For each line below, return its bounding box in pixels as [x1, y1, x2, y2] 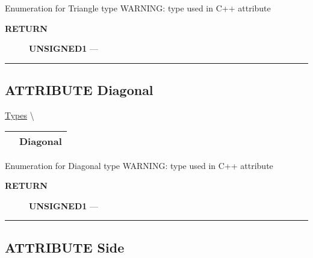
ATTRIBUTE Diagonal [5, 81, 153, 99]
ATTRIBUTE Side [5, 238, 125, 256]
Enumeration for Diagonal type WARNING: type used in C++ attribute [5, 159, 273, 171]
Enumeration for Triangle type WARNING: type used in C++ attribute [5, 2, 271, 14]
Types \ [5, 108, 34, 121]
